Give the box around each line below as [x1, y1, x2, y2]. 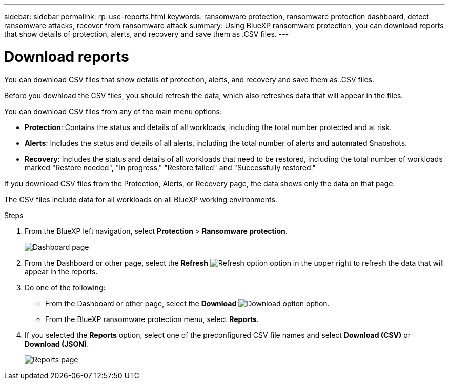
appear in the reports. [25, 267, 98, 276]
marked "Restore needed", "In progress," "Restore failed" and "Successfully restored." [25, 163, 316, 172]
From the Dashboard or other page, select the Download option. [45, 298, 330, 308]
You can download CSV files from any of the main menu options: [4, 106, 222, 116]
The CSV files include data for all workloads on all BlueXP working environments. [4, 195, 277, 204]
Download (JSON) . [25, 339, 89, 348]
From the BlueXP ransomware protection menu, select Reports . [45, 314, 259, 324]
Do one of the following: [25, 283, 106, 292]
